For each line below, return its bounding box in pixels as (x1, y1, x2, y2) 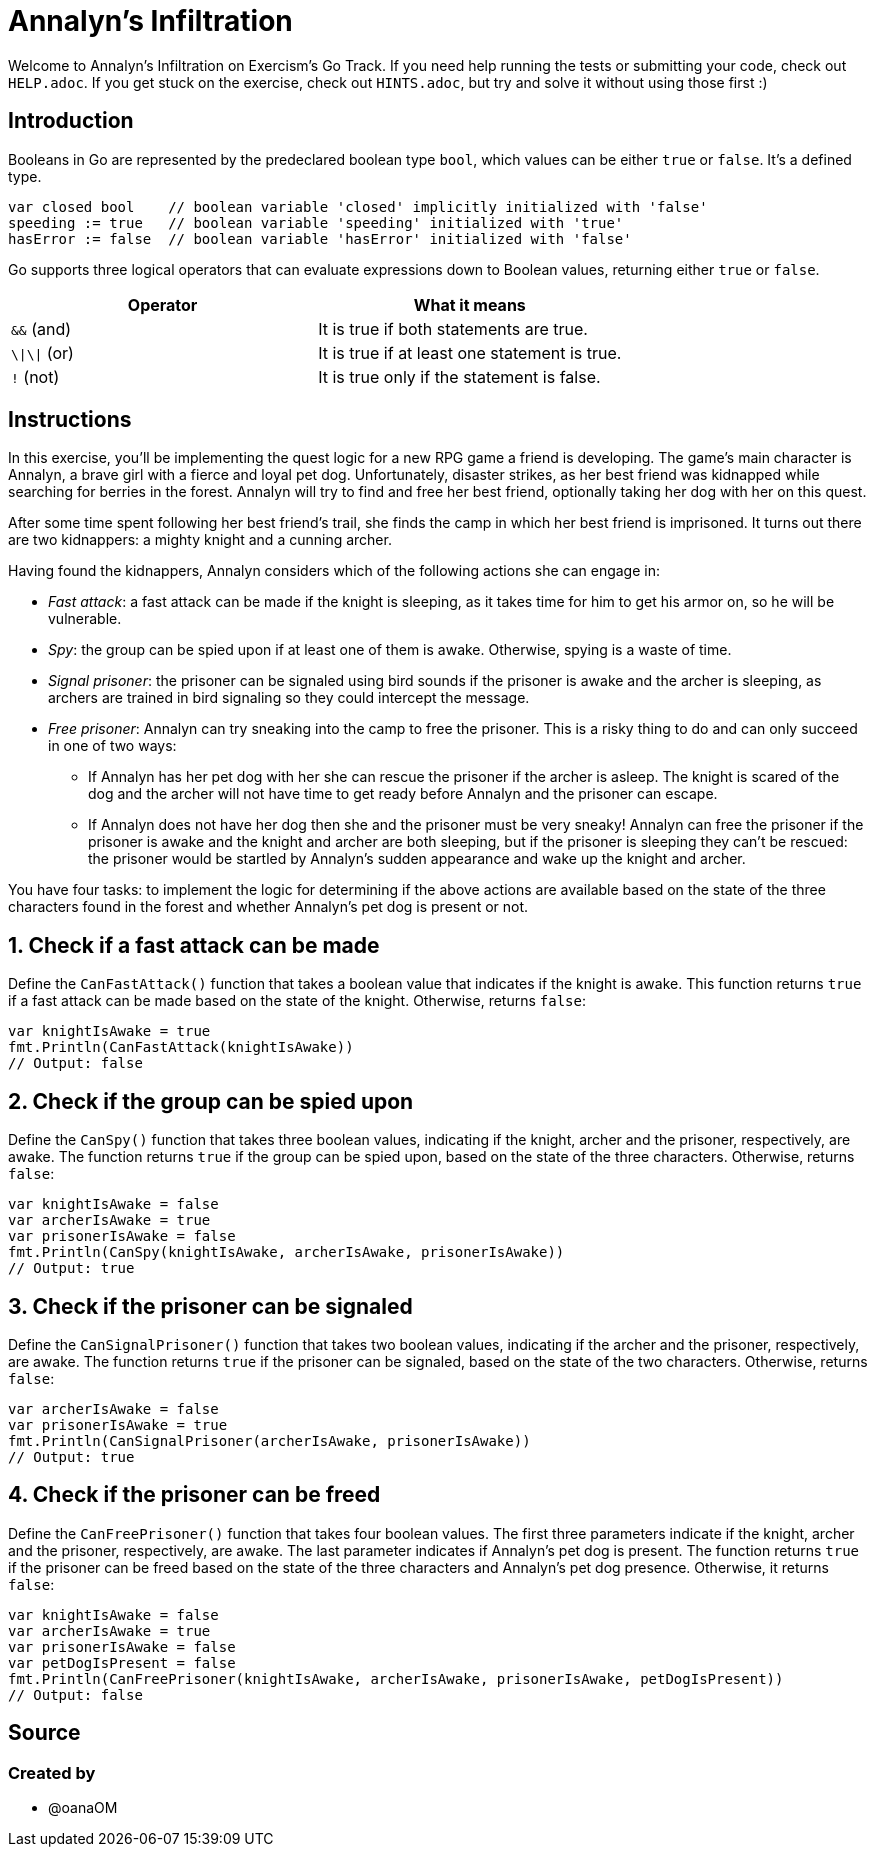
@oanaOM (48, 1799, 118, 1817)
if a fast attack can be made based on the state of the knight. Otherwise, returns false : (8, 992, 586, 1010)
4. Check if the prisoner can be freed (8, 1482, 381, 1508)
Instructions (8, 407, 132, 433)
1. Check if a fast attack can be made (8, 932, 380, 958)
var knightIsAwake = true (8, 1023, 211, 1040)
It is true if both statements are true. (318, 318, 588, 339)
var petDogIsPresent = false (8, 1654, 236, 1671)
